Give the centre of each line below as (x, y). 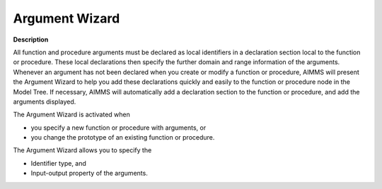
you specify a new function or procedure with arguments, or (118, 128)
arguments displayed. (45, 102)
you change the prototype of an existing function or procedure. (123, 138)
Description (31, 39)
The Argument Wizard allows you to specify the (82, 150)
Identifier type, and (58, 163)
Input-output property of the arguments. (89, 173)
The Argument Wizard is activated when (72, 115)
